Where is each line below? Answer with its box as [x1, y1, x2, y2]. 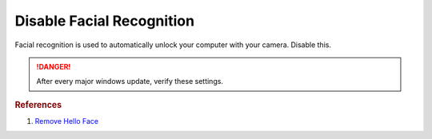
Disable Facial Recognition [14, 12, 195, 30]
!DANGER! [36, 62, 71, 71]
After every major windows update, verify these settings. [36, 77, 224, 86]
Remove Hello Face [34, 116, 99, 125]
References [14, 99, 62, 110]
